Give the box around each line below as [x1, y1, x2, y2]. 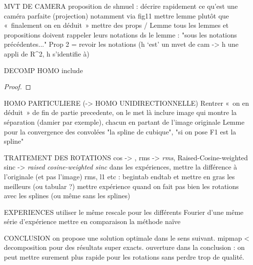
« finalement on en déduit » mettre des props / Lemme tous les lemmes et [4, 20, 229, 30]
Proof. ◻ [4, 81, 31, 92]
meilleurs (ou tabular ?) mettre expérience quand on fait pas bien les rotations [4, 181, 239, 191]
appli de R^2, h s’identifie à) [4, 48, 89, 58]
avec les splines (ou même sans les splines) [4, 190, 130, 201]
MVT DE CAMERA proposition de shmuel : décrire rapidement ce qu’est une [4, 1, 238, 11]
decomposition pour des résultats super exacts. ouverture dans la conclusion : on [4, 242, 245, 252]
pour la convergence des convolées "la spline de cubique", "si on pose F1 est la [4, 126, 236, 136]
